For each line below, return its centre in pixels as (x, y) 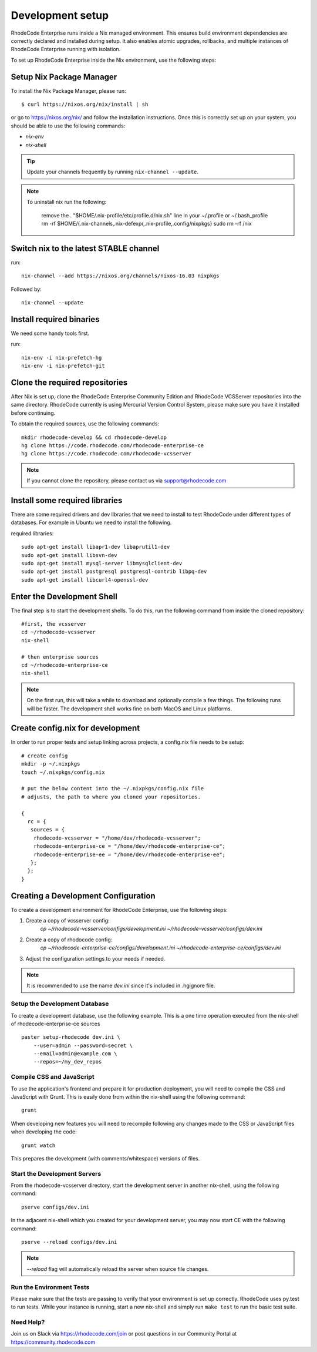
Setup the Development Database (60, 1004)
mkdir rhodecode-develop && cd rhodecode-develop (94, 437)
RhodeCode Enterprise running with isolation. (66, 49)
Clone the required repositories (69, 382)
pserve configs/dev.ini (55, 1207)
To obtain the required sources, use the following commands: (85, 424)
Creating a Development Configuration (83, 896)
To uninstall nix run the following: (67, 202)
